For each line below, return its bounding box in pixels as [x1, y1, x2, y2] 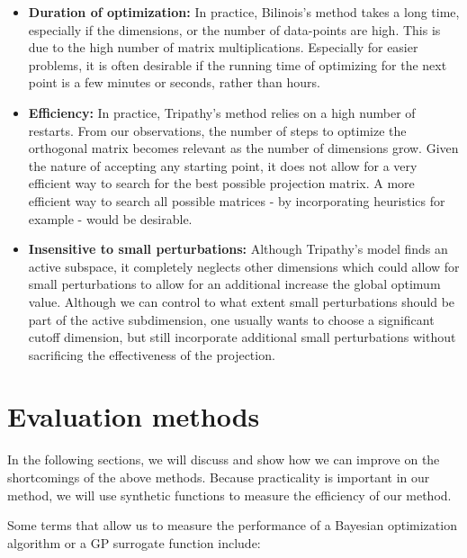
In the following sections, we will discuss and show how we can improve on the [7, 450, 440, 469]
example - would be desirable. [28, 209, 193, 228]
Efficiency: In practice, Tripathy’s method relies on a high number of [28, 103, 416, 121]
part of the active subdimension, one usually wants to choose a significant [28, 310, 435, 328]
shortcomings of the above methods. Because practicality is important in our [7, 468, 430, 486]
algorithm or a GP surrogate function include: [7, 533, 261, 552]
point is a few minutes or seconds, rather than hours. [28, 73, 320, 92]
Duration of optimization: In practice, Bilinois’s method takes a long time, [28, 3, 460, 21]
